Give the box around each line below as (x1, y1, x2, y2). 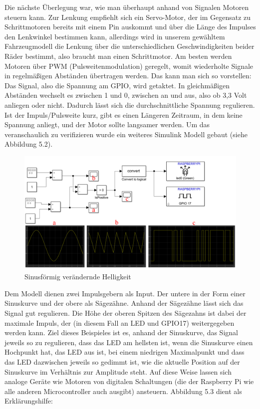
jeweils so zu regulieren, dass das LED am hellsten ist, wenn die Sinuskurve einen (4, 337, 253, 347)
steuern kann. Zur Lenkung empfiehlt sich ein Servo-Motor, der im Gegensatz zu (4, 11, 251, 22)
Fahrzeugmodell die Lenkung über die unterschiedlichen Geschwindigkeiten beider (4, 41, 255, 51)
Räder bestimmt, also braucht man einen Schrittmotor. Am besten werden (4, 50, 232, 61)
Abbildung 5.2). (4, 139, 53, 149)
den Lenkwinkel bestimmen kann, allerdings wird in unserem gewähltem (4, 31, 225, 41)
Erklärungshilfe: (4, 396, 53, 406)
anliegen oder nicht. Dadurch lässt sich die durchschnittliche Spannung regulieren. (4, 99, 255, 110)
